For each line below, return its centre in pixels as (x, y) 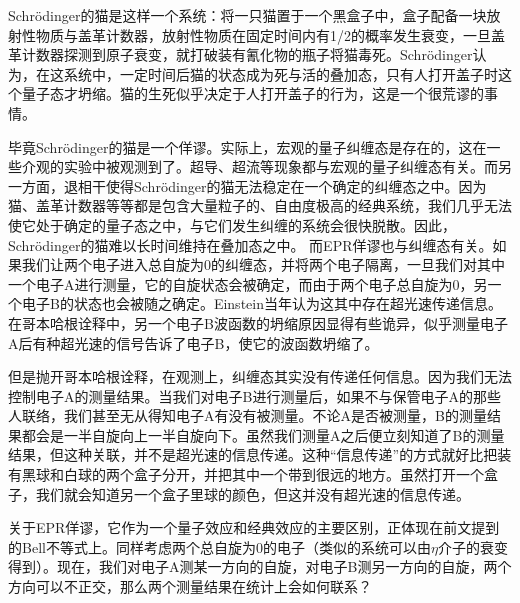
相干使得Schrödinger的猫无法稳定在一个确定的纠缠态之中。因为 (282, 185)
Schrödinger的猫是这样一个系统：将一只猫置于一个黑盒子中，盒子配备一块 (247, 15)
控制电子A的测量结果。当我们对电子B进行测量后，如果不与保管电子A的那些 (254, 395)
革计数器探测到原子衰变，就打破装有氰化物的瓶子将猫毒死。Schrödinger (240, 54)
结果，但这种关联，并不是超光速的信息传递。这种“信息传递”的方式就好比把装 (260, 454)
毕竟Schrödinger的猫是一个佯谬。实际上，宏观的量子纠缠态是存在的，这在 (247, 146)
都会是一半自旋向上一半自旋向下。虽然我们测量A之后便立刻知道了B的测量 (263, 434)
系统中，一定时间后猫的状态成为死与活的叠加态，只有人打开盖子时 (280, 73)
